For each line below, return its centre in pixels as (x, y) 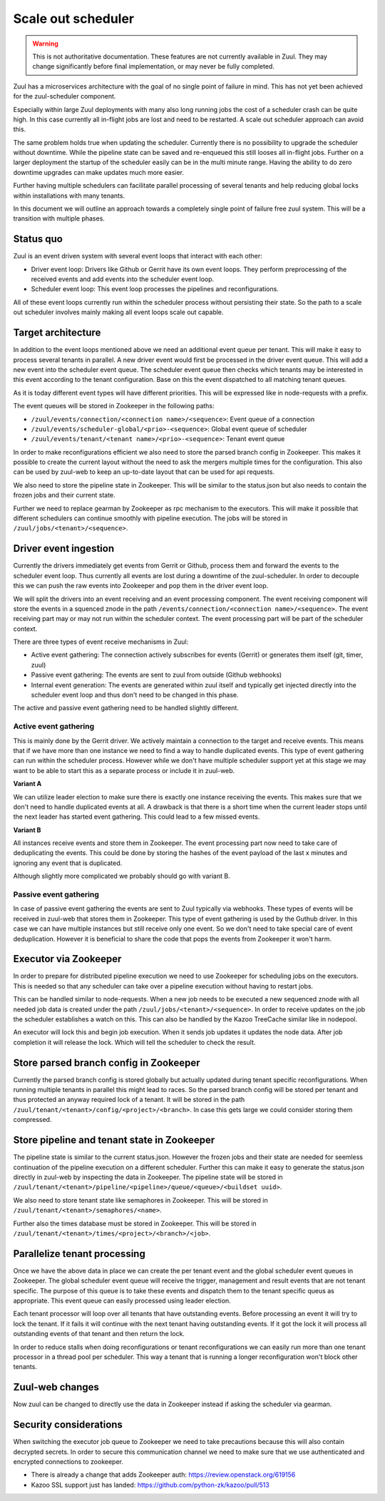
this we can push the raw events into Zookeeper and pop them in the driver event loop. (141, 586)
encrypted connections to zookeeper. (68, 1461)
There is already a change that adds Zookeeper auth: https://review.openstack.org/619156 (163, 1475)
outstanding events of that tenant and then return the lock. (99, 1334)
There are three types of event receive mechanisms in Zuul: (101, 642)
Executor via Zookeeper (67, 959)
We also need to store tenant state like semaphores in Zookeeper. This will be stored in (140, 1200)
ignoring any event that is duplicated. (68, 863)
